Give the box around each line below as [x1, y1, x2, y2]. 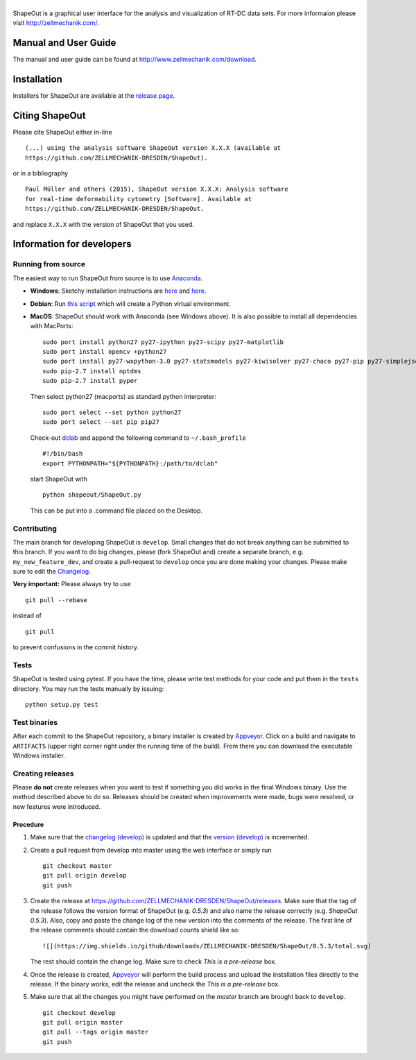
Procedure [12, 820, 44, 828]
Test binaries [12, 717, 58, 727]
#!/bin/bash [42, 450, 83, 458]
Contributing [12, 524, 57, 533]
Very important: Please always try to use [12, 580, 131, 588]
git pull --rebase [25, 596, 88, 604]
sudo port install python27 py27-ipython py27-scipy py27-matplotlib [42, 338, 284, 346]
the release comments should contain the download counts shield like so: [30, 926, 240, 934]
